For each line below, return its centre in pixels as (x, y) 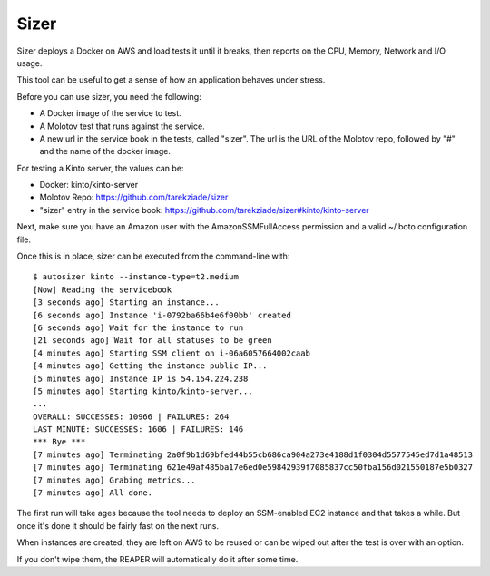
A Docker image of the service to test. (110, 113)
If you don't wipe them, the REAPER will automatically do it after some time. (157, 559)
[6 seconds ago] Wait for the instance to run (138, 327)
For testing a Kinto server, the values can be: (100, 168)
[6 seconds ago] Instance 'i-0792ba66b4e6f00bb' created (162, 315)
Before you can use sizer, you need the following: (109, 96)
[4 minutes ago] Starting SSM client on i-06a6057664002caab (171, 353)
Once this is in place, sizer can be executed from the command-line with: (153, 256)
